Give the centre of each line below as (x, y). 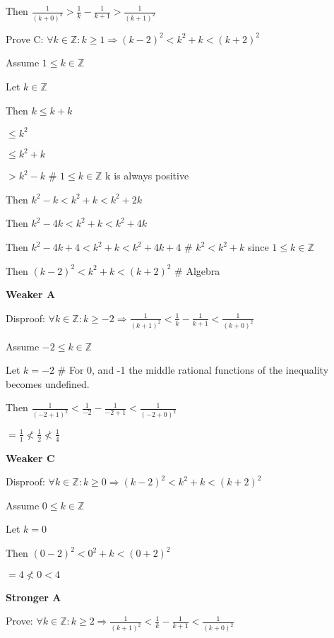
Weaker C (30, 457)
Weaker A (31, 294)
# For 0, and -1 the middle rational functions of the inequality (193, 370)
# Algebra (197, 270)
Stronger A (34, 597)
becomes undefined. (48, 383)
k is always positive (147, 176)
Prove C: (25, 39)
